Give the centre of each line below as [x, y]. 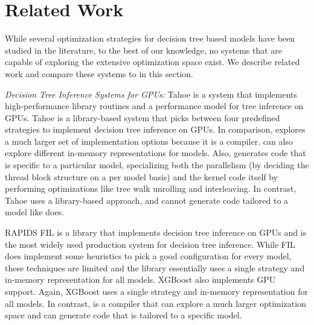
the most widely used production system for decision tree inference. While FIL [150, 244]
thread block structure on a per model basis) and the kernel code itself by [142, 176]
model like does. [35, 212]
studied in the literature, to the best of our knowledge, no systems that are [144, 50]
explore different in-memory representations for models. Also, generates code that [155, 153]
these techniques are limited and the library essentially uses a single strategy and [155, 267]
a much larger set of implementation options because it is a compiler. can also [149, 141]
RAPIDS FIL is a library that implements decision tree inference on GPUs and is [156, 232]
